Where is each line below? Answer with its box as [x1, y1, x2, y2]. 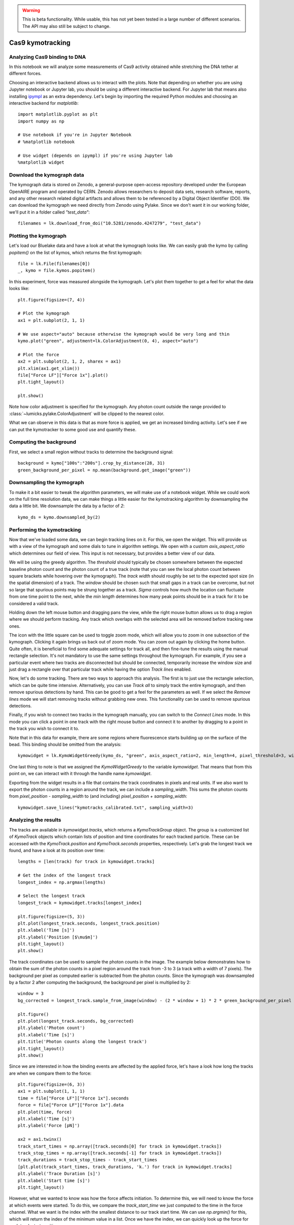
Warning [22, 7, 40, 13]
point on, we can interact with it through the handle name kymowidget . [9, 771, 152, 777]
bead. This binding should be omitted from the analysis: [9, 741, 122, 747]
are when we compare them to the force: [9, 1070, 92, 1076]
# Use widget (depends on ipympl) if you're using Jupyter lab [18, 152, 173, 158]
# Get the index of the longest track [18, 873, 111, 878]
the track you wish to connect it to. [9, 726, 79, 732]
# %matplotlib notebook [18, 139, 75, 145]
